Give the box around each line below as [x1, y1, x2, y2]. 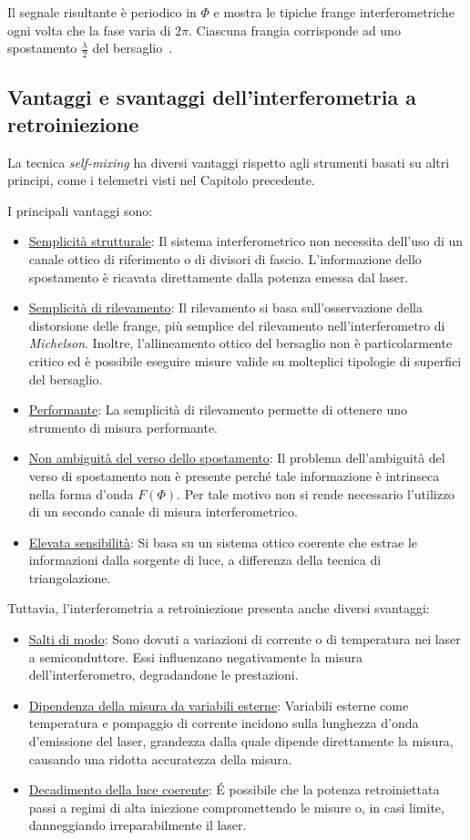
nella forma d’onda [28, 484, 134, 503]
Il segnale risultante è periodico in [7, 3, 197, 21]
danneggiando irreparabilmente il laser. [28, 815, 247, 835]
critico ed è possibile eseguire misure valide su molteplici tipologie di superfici [28, 351, 462, 370]
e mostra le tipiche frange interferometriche [213, 3, 455, 21]
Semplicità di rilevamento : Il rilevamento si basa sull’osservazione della [28, 298, 423, 317]
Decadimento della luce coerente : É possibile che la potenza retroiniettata [28, 780, 440, 799]
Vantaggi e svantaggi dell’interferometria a [7, 83, 416, 111]
